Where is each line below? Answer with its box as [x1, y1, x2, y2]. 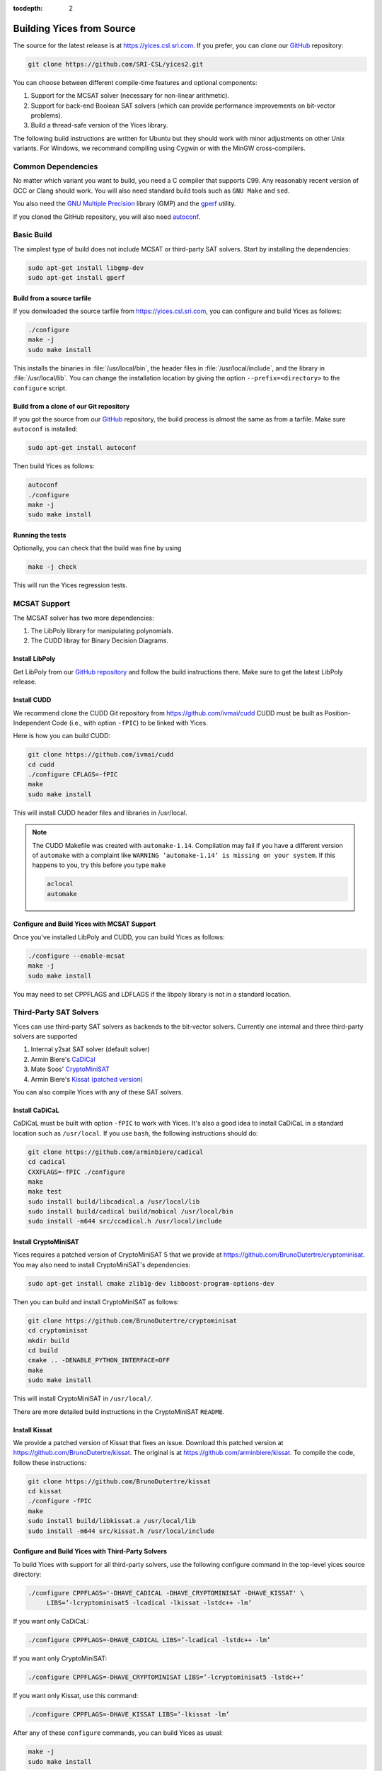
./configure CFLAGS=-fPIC [28, 771, 118, 779]
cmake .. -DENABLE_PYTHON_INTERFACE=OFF [28, 1357, 170, 1364]
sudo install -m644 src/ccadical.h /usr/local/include [28, 1217, 222, 1226]
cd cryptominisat [28, 1327, 88, 1335]
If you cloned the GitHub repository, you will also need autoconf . [13, 213, 201, 221]
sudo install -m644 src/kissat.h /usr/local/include [28, 1527, 215, 1535]
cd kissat [28, 1488, 62, 1495]
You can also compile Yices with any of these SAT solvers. [13, 1087, 183, 1096]
